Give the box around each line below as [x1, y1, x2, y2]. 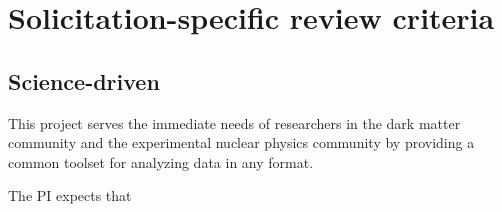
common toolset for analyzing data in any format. [8, 151, 314, 172]
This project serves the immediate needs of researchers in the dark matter [8, 112, 461, 133]
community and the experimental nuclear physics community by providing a [8, 132, 475, 153]
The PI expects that [8, 185, 132, 206]
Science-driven [8, 65, 160, 96]
